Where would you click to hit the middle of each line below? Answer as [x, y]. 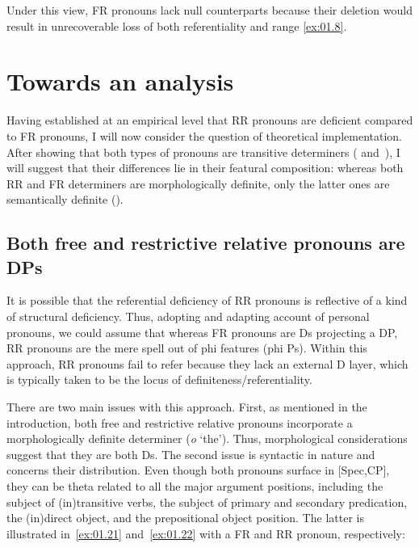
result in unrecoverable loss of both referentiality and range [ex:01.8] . [177, 25]
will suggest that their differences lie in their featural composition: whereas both [205, 168]
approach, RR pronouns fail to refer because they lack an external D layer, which [207, 363]
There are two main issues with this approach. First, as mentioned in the [187, 407]
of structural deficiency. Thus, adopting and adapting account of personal [188, 316]
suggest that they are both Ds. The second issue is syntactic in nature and [191, 454]
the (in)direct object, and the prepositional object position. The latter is [185, 518]
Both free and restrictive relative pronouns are [206, 243]
